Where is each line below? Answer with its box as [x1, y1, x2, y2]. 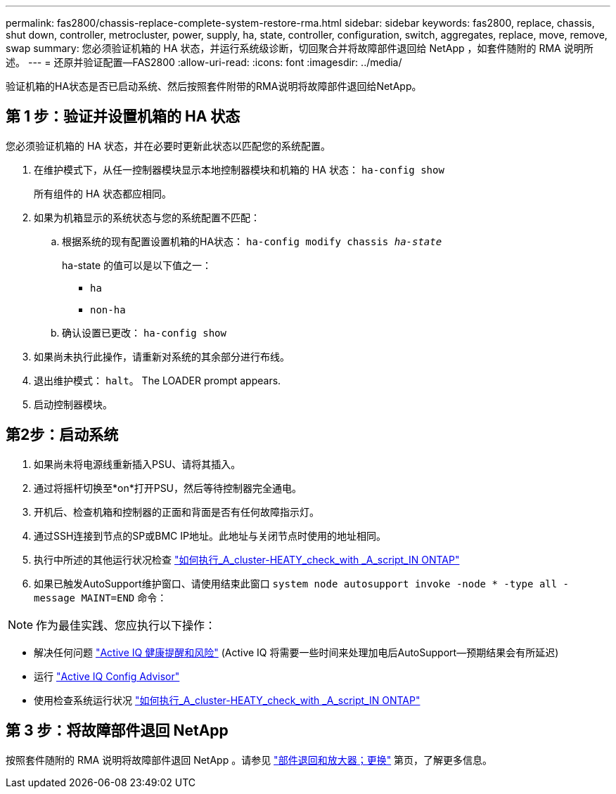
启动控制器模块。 [34, 398, 113, 410]
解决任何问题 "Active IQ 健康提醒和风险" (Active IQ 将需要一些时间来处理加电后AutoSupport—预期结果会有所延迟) [34, 646, 559, 658]
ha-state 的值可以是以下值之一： [62, 259, 212, 271]
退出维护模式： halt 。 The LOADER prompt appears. [34, 374, 281, 386]
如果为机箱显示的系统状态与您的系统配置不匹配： [34, 211, 260, 223]
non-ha [90, 304, 126, 315]
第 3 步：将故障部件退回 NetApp [6, 722, 229, 740]
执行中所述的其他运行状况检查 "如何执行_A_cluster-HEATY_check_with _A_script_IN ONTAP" [34, 553, 460, 566]
